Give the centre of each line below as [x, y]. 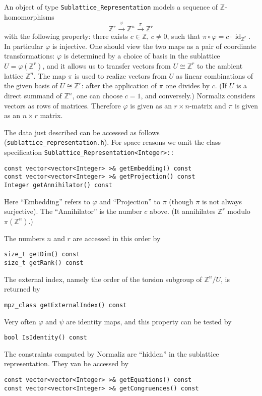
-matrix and [208, 105]
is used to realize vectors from [120, 75]
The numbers [24, 238]
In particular [24, 46]
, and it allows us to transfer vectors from [107, 65]
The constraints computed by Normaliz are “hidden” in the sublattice [112, 353]
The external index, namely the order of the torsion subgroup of [103, 279]
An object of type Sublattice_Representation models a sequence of [111, 7]
